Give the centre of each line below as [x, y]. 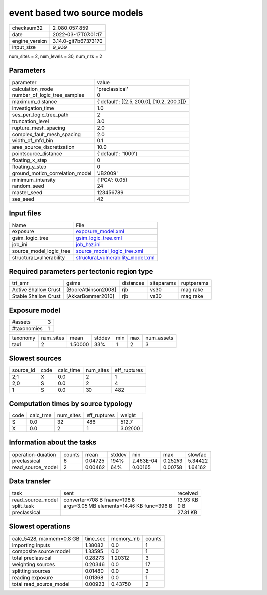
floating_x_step [30, 160]
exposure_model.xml [100, 231]
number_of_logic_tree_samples [48, 95]
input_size [24, 47]
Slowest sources [35, 358]
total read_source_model [41, 584]
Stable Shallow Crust [37, 296]
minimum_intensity [34, 180]
